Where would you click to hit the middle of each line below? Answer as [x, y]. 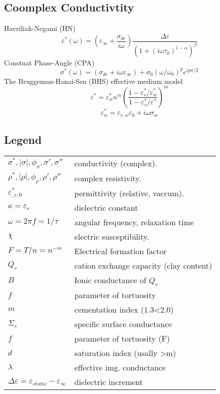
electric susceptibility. [112, 236]
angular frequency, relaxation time [134, 222]
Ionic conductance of [110, 280]
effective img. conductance [120, 367]
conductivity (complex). [116, 163]
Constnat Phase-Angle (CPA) [49, 63]
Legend [23, 139]
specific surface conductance [123, 324]
